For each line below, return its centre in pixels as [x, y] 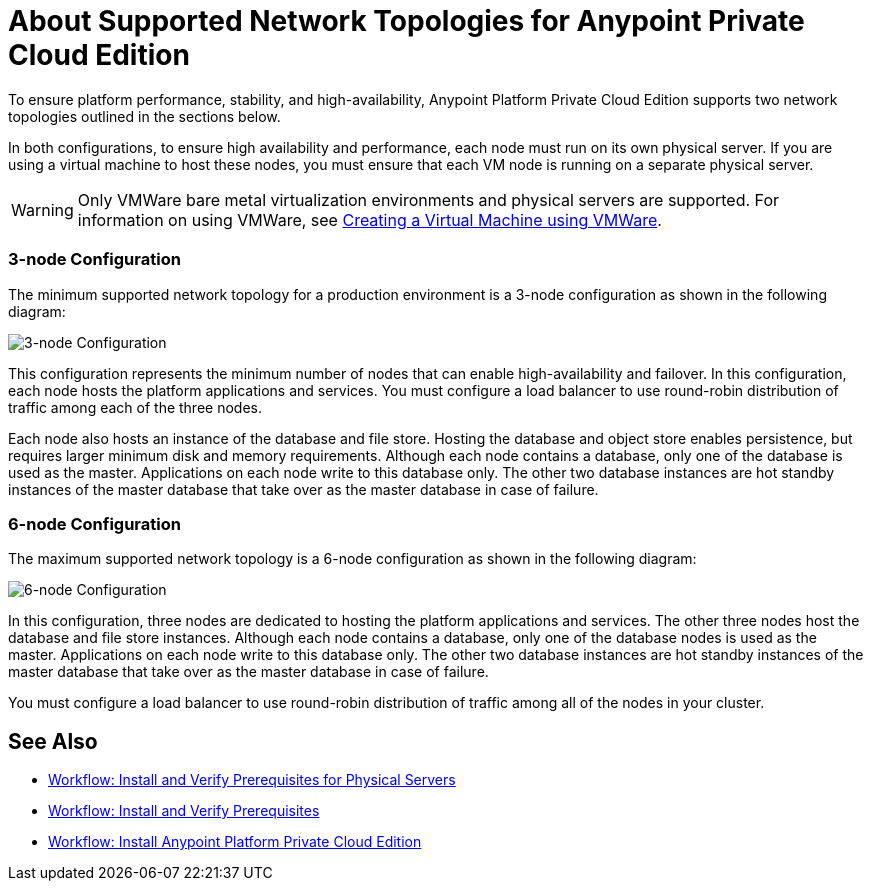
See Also [53, 741]
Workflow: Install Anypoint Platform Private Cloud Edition [235, 842]
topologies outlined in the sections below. [144, 116]
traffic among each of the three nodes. [135, 407]
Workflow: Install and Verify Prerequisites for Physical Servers [252, 780]
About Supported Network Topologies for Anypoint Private [406, 21]
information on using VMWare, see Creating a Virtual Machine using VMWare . [369, 219]
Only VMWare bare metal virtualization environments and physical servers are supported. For [428, 199]
